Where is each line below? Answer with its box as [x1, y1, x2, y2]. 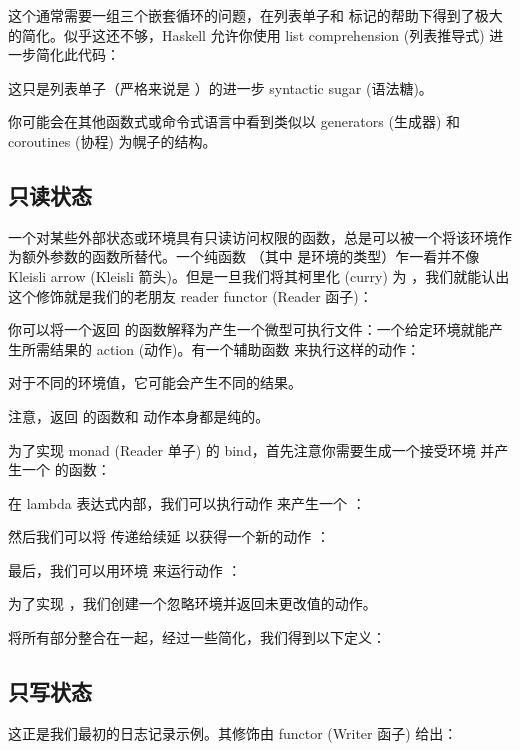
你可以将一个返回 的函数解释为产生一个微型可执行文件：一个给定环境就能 [8, 319, 489, 340]
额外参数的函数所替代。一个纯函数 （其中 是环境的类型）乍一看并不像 [21, 246, 480, 267]
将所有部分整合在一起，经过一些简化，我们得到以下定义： [8, 627, 386, 648]
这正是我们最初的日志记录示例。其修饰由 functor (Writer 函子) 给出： [8, 722, 458, 743]
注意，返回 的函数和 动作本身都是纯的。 [8, 405, 270, 426]
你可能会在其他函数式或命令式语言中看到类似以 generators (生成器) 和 [8, 111, 461, 132]
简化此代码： [35, 44, 120, 65]
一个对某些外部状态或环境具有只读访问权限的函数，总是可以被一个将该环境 [8, 226, 498, 247]
